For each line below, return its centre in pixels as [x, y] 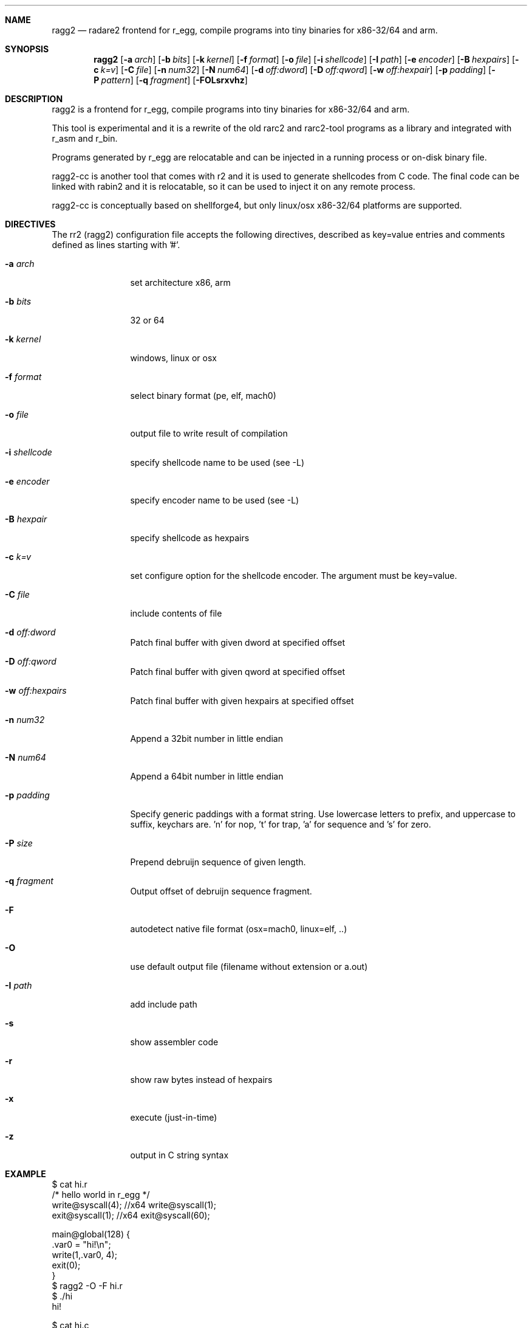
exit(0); [66, 1265]
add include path [164, 1004]
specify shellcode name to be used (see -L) [217, 462]
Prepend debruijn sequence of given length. [218, 862]
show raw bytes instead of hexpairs [201, 1080]
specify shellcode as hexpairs [190, 538]
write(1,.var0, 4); [84, 1255]
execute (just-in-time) [174, 1117]
